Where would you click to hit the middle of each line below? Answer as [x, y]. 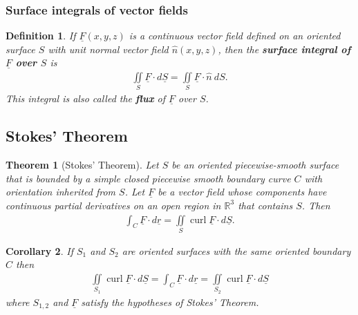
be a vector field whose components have [242, 192]
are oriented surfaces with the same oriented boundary [236, 250]
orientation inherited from [61, 192]
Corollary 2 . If [39, 250]
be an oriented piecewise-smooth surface [255, 165]
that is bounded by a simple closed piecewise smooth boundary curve [148, 178]
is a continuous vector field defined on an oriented [235, 36]
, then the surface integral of [284, 49]
